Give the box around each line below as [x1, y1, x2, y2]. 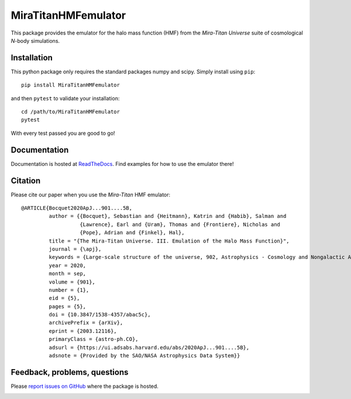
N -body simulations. [11, 37, 60, 44]
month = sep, [49, 270, 87, 277]
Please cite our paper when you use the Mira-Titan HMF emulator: [11, 191, 171, 198]
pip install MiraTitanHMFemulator [21, 82, 120, 88]
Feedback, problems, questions [11, 367, 129, 377]
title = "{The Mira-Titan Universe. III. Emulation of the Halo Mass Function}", [49, 237, 290, 244]
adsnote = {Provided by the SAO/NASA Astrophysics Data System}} [49, 352, 240, 359]
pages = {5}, [49, 303, 87, 310]
